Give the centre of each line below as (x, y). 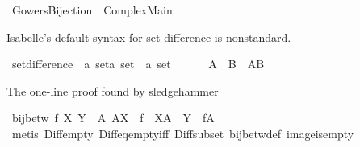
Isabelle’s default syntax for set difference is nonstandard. (149, 37)
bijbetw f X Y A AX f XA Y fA (113, 118)
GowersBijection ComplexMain (92, 10)
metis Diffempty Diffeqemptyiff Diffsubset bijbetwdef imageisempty (183, 133)
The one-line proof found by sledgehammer (113, 90)
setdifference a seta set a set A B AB (138, 64)
